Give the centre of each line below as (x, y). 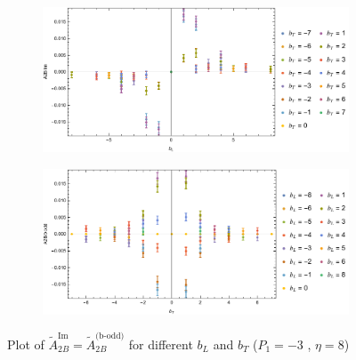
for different (161, 344)
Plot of (26, 344)
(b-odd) (110, 336)
